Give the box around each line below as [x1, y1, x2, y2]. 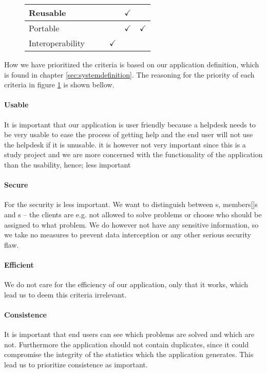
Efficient [4, 259, 34, 270]
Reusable [29, 7, 66, 18]
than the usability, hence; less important [4, 159, 131, 170]
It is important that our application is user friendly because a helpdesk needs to [4, 119, 256, 129]
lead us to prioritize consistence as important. [4, 359, 148, 369]
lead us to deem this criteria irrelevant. [4, 289, 127, 300]
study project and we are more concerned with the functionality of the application [4, 149, 263, 160]
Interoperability [29, 37, 85, 49]
